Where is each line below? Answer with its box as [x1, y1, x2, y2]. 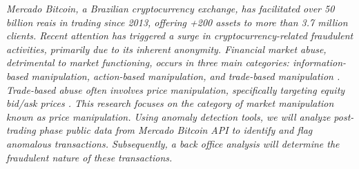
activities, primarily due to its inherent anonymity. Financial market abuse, [6, 41, 327, 56]
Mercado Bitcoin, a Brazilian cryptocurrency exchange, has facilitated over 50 [6, 1, 335, 15]
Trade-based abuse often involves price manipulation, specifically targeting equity [6, 82, 345, 97]
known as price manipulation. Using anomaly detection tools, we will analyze [6, 109, 331, 123]
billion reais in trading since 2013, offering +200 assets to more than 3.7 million [6, 14, 348, 29]
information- [292, 55, 347, 70]
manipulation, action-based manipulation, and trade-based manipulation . [31, 68, 340, 83]
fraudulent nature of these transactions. [6, 150, 173, 164]
